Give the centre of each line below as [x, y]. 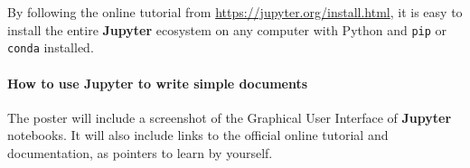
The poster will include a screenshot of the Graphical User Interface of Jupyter [230, 117]
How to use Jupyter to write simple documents [158, 83]
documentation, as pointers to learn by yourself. [140, 152]
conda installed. [51, 47]
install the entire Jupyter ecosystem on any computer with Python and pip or [227, 29]
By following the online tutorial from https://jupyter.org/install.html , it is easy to [235, 12]
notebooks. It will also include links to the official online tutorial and [198, 135]
